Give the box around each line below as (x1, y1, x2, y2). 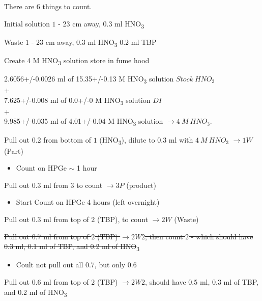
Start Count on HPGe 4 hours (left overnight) (16, 197, 160, 207)
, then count (145, 231, 183, 241)
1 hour (77, 162, 97, 173)
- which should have (191, 231, 253, 241)
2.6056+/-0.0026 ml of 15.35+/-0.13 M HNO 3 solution (4, 73, 174, 85)
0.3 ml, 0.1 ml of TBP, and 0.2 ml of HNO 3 (4, 241, 140, 253)
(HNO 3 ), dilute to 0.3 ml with (99, 134, 193, 146)
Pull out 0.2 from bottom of (4, 134, 91, 145)
